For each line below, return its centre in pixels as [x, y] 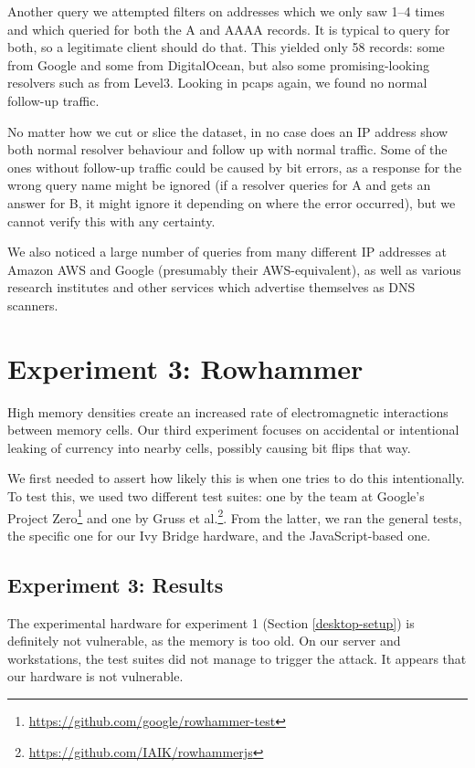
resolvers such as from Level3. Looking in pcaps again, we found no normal [217, 83]
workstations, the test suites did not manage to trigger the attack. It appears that [237, 658]
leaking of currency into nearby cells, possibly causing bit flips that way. [209, 447]
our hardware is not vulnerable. [95, 676]
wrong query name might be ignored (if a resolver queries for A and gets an [219, 185]
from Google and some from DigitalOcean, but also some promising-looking [218, 64]
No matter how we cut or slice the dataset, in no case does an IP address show [228, 131]
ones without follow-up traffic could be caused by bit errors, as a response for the [235, 167]
